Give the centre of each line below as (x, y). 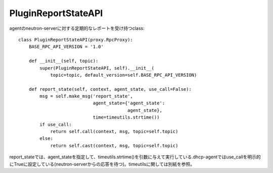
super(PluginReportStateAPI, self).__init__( (97, 68)
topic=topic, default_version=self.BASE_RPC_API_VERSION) (124, 75)
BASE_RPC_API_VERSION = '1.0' (66, 47)
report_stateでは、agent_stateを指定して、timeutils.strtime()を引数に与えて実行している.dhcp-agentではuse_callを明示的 (135, 157)
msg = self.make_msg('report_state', (86, 96)
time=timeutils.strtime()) (126, 118)
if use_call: (56, 124)
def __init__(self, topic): (63, 61)
